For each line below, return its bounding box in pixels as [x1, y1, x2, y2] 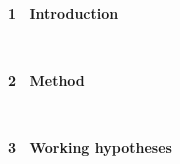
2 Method [8, 70, 85, 91]
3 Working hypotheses [8, 137, 172, 158]
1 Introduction [8, 3, 119, 23]
